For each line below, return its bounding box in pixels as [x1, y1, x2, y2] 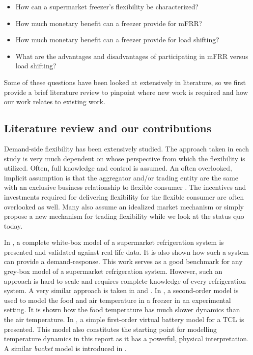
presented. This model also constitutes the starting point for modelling [4, 324, 217, 334]
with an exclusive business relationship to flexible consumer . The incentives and [4, 182, 246, 192]
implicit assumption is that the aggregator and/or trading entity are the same [4, 172, 238, 182]
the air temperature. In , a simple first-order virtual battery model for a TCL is [4, 314, 244, 325]
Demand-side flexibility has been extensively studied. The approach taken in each [4, 143, 249, 153]
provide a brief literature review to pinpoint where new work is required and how [4, 87, 248, 97]
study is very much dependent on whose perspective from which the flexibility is [4, 153, 245, 163]
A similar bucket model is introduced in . [4, 343, 127, 353]
